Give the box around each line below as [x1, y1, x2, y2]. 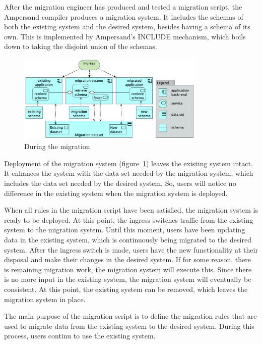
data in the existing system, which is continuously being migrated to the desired [4, 234, 251, 244]
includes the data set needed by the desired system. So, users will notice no [4, 178, 236, 188]
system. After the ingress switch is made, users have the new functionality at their [4, 244, 258, 255]
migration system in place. [4, 293, 86, 304]
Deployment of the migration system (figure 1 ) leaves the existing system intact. [4, 158, 253, 168]
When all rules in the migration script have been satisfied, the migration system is [4, 205, 258, 215]
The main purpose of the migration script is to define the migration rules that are [4, 311, 257, 321]
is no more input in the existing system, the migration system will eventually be [4, 274, 251, 284]
